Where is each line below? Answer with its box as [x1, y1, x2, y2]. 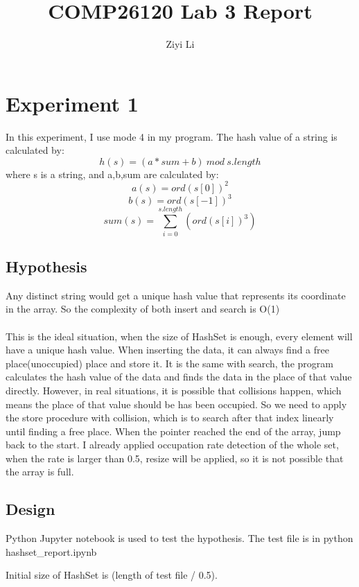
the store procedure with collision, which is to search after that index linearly [6, 410, 334, 425]
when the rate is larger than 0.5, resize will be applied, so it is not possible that [6, 450, 344, 465]
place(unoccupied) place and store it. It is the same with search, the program [6, 356, 333, 370]
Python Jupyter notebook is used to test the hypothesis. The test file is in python [6, 531, 353, 545]
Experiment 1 [6, 89, 139, 117]
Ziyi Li [166, 37, 195, 51]
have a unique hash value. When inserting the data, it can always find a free [6, 342, 329, 357]
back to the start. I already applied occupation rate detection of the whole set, [6, 437, 339, 452]
